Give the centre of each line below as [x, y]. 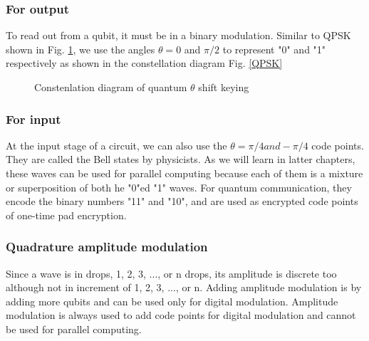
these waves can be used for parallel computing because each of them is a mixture [184, 173]
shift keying [224, 87]
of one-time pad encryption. [66, 215]
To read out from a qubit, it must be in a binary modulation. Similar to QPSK [178, 35]
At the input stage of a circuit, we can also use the [116, 145]
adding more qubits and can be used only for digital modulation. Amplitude [172, 301]
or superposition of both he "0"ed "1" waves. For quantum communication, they [179, 187]
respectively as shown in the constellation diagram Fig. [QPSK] [144, 63]
